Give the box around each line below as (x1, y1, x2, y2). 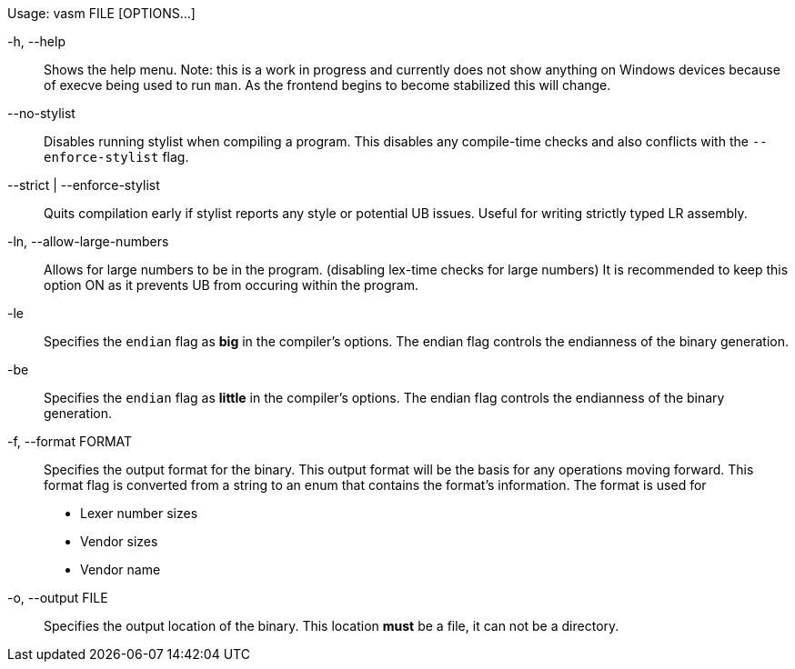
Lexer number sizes (80, 505, 198, 521)
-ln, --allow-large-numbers (7, 234, 169, 249)
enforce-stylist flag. (44, 149, 189, 165)
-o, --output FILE (7, 590, 108, 605)
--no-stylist (7, 105, 75, 121)
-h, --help (7, 34, 65, 49)
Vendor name (80, 562, 161, 577)
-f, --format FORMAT (7, 434, 133, 449)
